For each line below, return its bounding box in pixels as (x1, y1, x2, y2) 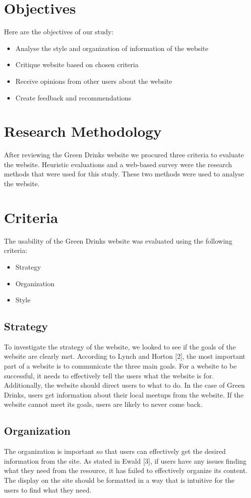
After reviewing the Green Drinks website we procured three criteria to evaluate (4, 149, 244, 160)
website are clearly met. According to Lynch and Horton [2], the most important (4, 351, 246, 361)
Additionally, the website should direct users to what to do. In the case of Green (4, 380, 245, 390)
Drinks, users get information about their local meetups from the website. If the (4, 389, 244, 399)
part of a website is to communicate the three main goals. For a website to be (4, 361, 237, 371)
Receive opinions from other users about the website (15, 75, 172, 86)
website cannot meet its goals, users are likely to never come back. (4, 399, 203, 409)
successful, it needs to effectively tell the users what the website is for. (4, 370, 214, 380)
